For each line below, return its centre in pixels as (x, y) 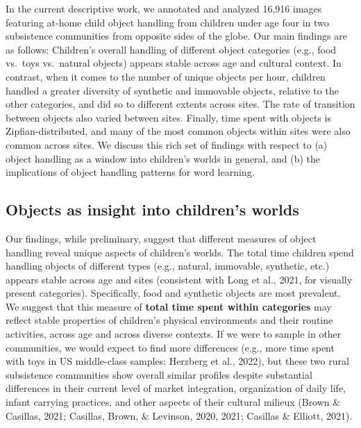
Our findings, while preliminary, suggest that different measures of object (161, 238)
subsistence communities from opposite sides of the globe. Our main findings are (176, 36)
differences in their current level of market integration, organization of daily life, (176, 388)
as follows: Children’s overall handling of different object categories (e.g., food (171, 49)
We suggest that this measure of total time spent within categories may (169, 306)
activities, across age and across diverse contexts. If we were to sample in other (174, 334)
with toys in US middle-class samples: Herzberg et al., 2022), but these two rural (177, 361)
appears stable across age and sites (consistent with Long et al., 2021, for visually (179, 279)
